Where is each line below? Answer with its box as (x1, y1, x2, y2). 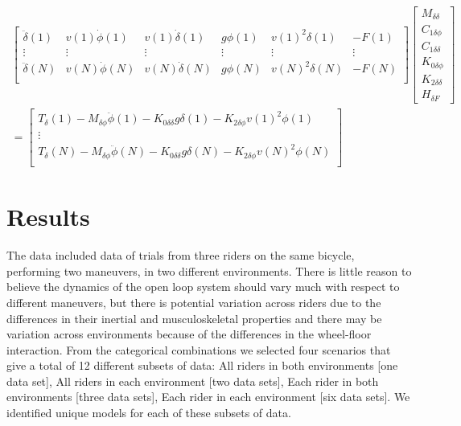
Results (6, 200, 90, 233)
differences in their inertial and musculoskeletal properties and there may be (6, 309, 382, 326)
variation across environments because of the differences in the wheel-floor (6, 326, 372, 342)
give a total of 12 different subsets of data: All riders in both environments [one (6, 357, 398, 374)
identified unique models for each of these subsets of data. (6, 404, 291, 421)
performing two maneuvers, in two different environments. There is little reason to (6, 262, 412, 279)
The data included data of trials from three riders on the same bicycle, (6, 247, 355, 264)
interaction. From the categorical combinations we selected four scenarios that (6, 341, 391, 358)
